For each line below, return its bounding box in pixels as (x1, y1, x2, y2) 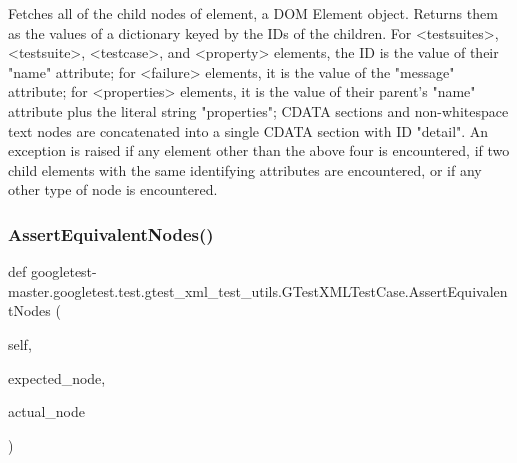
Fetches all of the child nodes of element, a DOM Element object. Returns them (8, 3, 498, 23)
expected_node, (8, 367, 106, 388)
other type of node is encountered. (8, 179, 218, 200)
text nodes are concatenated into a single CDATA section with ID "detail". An (8, 120, 489, 141)
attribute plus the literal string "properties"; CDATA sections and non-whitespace (8, 100, 509, 121)
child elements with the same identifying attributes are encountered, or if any (8, 159, 482, 180)
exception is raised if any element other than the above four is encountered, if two (8, 140, 510, 161)
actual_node (8, 401, 86, 422)
